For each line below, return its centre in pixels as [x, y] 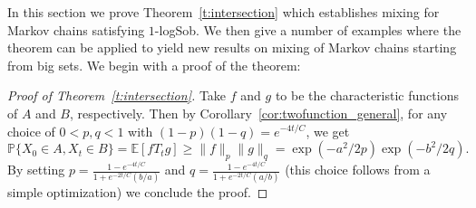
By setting [36, 170]
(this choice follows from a [358, 170]
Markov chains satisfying [76, 29]
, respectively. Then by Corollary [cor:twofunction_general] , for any [259, 113]
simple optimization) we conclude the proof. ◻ [138, 192]
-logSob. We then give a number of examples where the [308, 29]
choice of [31, 131]
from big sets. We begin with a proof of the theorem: [154, 65]
